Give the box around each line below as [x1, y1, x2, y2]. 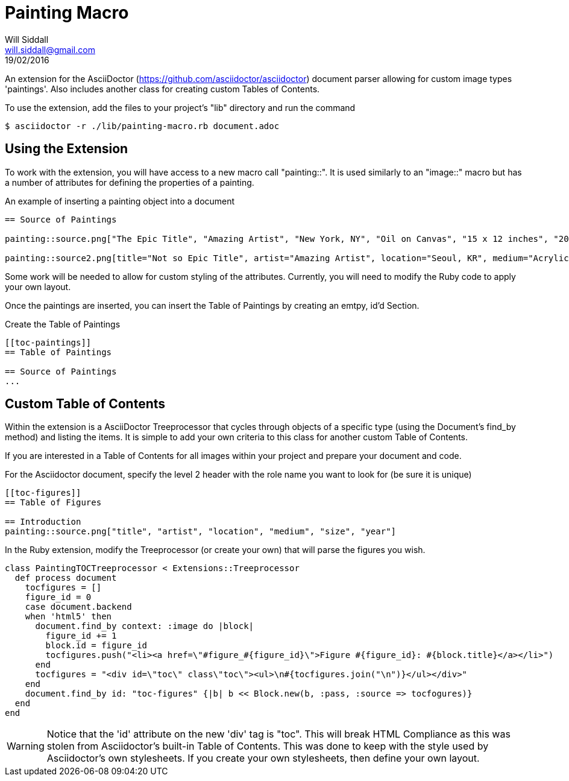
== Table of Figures [5, 498, 102, 508]
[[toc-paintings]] [5, 337, 92, 347]
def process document [14, 573, 117, 583]
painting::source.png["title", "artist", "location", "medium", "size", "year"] [5, 526, 397, 537]
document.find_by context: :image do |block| [35, 621, 254, 631]
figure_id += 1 [45, 631, 117, 641]
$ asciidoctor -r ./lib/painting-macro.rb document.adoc [5, 121, 280, 131]
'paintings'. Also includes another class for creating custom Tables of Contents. [5, 83, 320, 94]
